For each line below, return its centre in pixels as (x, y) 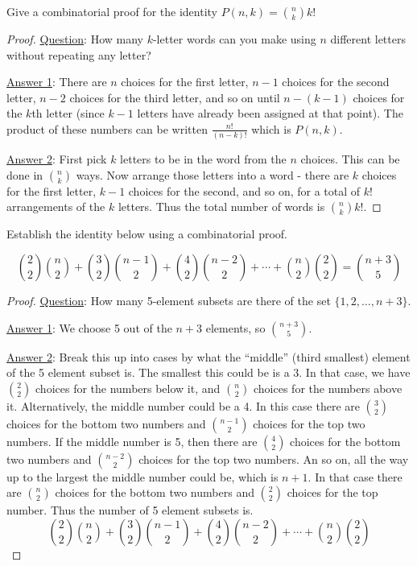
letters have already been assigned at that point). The (270, 113)
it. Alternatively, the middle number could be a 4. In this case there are (183, 405)
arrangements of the (56, 207)
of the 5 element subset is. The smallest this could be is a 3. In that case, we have (208, 372)
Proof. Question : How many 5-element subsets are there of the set (169, 301)
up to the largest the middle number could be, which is (142, 476)
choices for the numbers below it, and (128, 388)
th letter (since (68, 113)
